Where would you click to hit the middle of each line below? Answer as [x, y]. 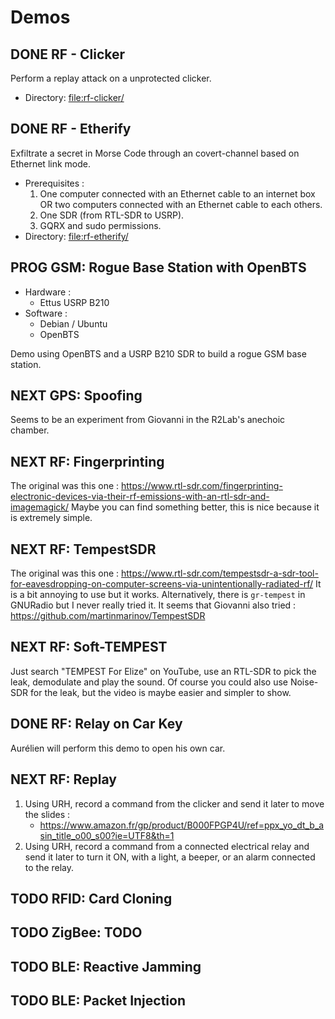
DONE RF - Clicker [68, 54]
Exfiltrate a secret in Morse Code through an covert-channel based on [155, 153]
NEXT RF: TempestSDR [83, 549]
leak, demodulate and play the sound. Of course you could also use [149, 682]
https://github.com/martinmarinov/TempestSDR [108, 616]
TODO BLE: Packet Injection [98, 1001]
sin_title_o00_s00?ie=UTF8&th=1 [107, 835]
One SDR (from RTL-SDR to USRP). [112, 215]
